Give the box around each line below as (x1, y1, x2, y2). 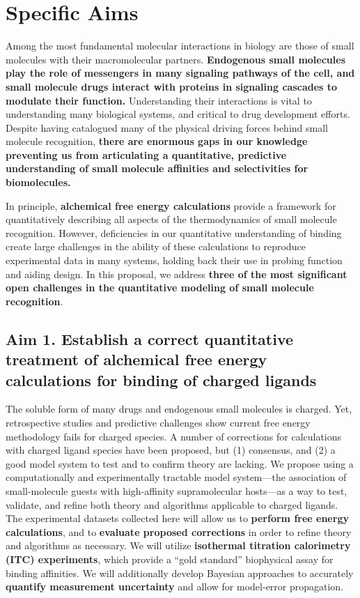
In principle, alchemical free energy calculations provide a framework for (6, 198, 336, 213)
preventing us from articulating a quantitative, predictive (6, 147, 287, 162)
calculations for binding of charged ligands (6, 369, 317, 390)
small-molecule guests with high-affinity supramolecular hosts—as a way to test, (6, 483, 347, 498)
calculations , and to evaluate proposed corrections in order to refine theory (6, 524, 352, 539)
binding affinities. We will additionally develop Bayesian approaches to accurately (6, 565, 354, 580)
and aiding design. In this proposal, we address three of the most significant (6, 266, 347, 281)
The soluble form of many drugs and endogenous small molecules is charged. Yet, (6, 401, 352, 416)
